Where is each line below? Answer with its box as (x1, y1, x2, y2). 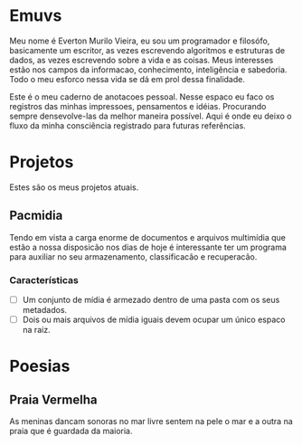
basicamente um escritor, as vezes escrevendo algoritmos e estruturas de (9, 44, 286, 55)
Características (9, 273, 79, 286)
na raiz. (22, 325, 52, 336)
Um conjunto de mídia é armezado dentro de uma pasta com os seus (22, 294, 280, 305)
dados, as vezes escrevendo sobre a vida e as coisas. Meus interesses (9, 54, 274, 65)
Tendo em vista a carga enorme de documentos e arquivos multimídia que (9, 232, 287, 242)
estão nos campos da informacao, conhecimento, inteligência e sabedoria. (9, 64, 288, 75)
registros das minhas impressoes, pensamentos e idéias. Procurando (9, 100, 267, 111)
